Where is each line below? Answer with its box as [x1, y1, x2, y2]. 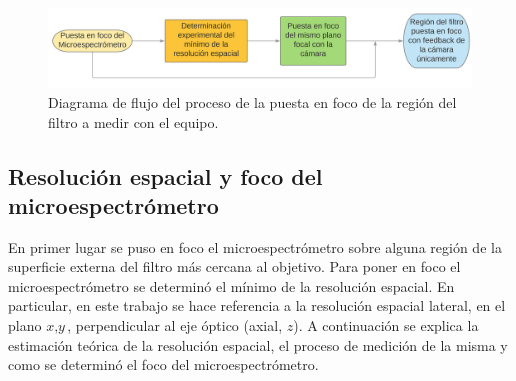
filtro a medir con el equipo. [48, 111, 219, 132]
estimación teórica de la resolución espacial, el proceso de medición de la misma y [8, 334, 508, 355]
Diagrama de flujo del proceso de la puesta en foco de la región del [48, 91, 457, 112]
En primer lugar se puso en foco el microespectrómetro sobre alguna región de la [8, 236, 502, 257]
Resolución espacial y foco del [8, 160, 323, 191]
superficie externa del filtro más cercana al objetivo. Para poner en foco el [8, 256, 461, 277]
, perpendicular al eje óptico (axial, [67, 315, 283, 336]
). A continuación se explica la [293, 315, 479, 336]
